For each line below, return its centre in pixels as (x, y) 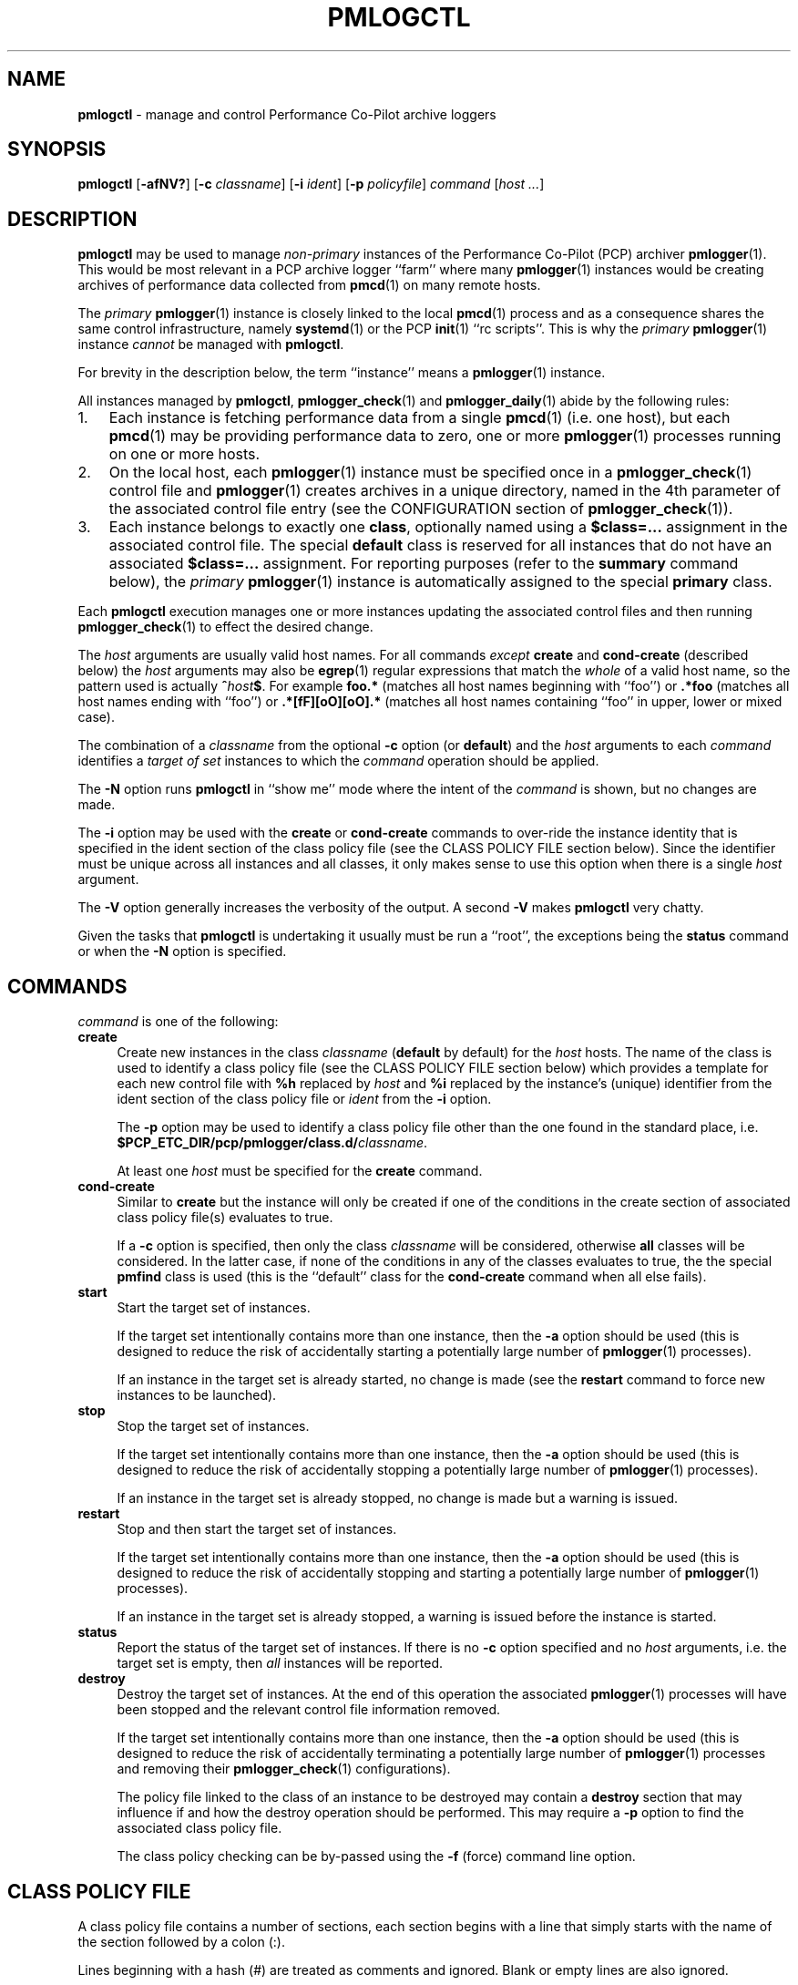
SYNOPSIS (57, 149)
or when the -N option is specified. (182, 951)
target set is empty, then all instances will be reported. (280, 1663)
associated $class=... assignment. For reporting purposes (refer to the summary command (424, 564)
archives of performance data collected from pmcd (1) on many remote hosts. (309, 285)
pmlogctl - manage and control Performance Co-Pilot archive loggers (287, 114)
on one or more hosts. (184, 454)
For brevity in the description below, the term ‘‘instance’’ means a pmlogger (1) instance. (342, 373)
